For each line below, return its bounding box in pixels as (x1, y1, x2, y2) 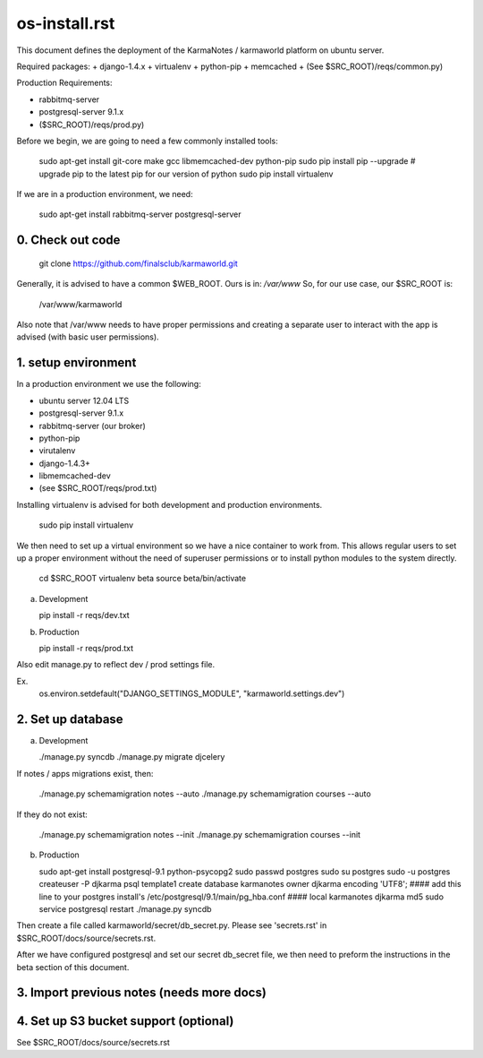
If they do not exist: (16, 809, 89, 820)
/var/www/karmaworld (38, 298, 123, 309)
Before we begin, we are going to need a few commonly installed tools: (16, 135, 279, 146)
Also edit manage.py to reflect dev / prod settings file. (16, 659, 215, 670)
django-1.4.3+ (38, 458, 91, 469)
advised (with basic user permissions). (16, 331, 160, 342)
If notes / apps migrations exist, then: (16, 768, 154, 778)
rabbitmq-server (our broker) (38, 420, 147, 431)
